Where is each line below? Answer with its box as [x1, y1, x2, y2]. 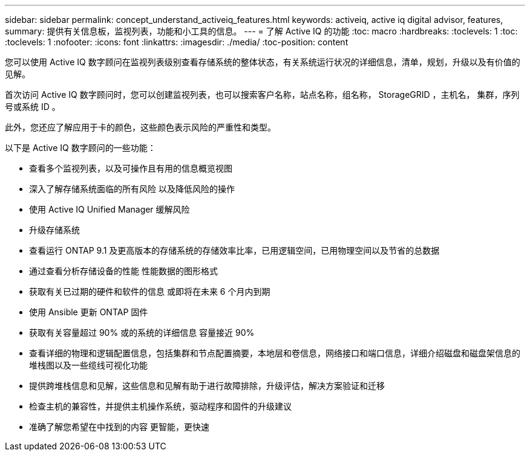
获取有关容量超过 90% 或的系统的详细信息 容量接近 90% [29, 327, 255, 338]
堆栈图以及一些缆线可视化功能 [29, 360, 148, 370]
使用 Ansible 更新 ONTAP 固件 [29, 307, 148, 317]
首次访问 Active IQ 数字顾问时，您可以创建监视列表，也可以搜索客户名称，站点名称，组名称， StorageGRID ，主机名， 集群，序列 [5, 89, 520, 100]
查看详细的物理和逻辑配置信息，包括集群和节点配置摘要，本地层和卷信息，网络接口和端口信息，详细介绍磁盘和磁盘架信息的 [29, 348, 520, 358]
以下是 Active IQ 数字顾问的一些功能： [5, 143, 156, 153]
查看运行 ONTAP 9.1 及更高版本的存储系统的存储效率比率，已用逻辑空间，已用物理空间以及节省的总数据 [29, 245, 440, 255]
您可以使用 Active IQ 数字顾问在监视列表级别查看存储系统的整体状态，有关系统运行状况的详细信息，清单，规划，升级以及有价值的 [5, 57, 520, 67]
